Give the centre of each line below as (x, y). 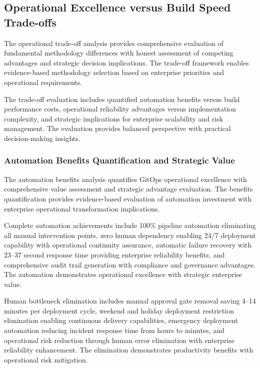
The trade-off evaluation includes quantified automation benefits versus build (122, 99)
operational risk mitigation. (46, 359)
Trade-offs (30, 22)
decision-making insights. (42, 138)
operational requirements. (43, 82)
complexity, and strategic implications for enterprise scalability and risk (114, 118)
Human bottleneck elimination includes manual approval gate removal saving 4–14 (130, 301)
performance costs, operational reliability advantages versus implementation (120, 109)
